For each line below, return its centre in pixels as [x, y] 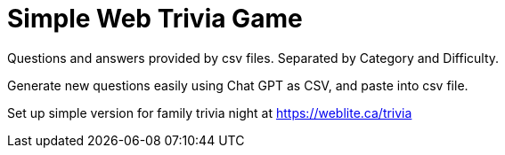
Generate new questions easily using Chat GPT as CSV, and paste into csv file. [238, 85]
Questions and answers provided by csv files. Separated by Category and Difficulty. [253, 58]
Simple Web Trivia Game [155, 19]
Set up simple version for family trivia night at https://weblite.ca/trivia [210, 112]
